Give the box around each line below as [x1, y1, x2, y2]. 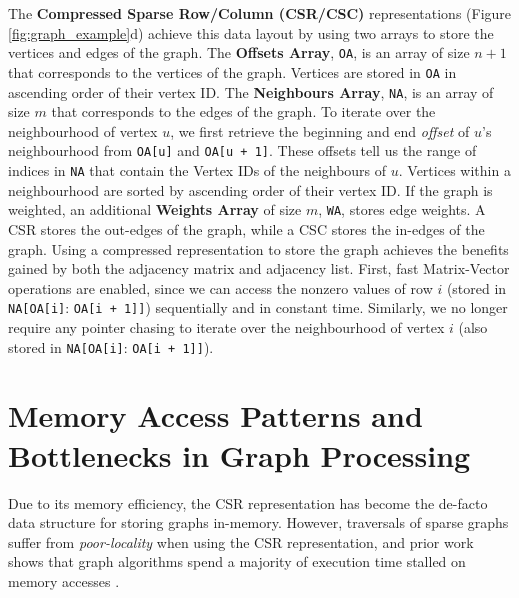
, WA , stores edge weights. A [318, 199, 486, 220]
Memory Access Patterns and [8, 395, 423, 436]
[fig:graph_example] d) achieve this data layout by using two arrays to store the [8, 22, 494, 43]
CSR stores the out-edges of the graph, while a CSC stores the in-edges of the [8, 218, 485, 239]
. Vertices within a [398, 160, 511, 180]
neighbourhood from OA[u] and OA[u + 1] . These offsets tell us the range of [8, 140, 477, 161]
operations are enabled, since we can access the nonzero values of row [8, 277, 433, 298]
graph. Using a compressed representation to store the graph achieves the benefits [8, 238, 509, 259]
